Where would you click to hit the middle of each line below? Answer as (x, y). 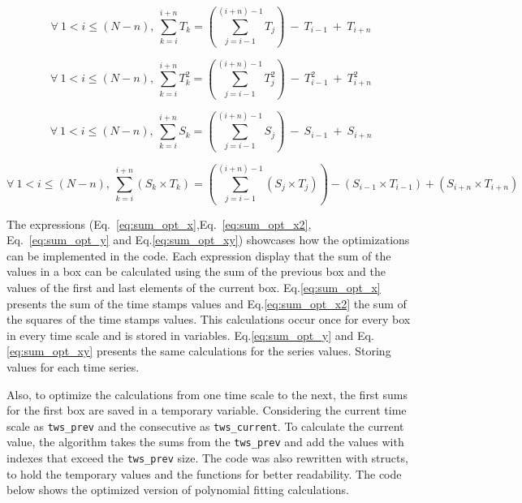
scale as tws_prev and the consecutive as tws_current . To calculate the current (205, 426)
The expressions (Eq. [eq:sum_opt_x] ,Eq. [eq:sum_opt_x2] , (159, 224)
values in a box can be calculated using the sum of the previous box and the (196, 271)
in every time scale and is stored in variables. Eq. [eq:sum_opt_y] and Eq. (190, 335)
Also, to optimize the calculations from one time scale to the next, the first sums (207, 394)
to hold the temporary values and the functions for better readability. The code (204, 473)
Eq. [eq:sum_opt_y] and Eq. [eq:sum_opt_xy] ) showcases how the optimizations (208, 240)
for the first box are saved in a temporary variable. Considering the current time (207, 410)
